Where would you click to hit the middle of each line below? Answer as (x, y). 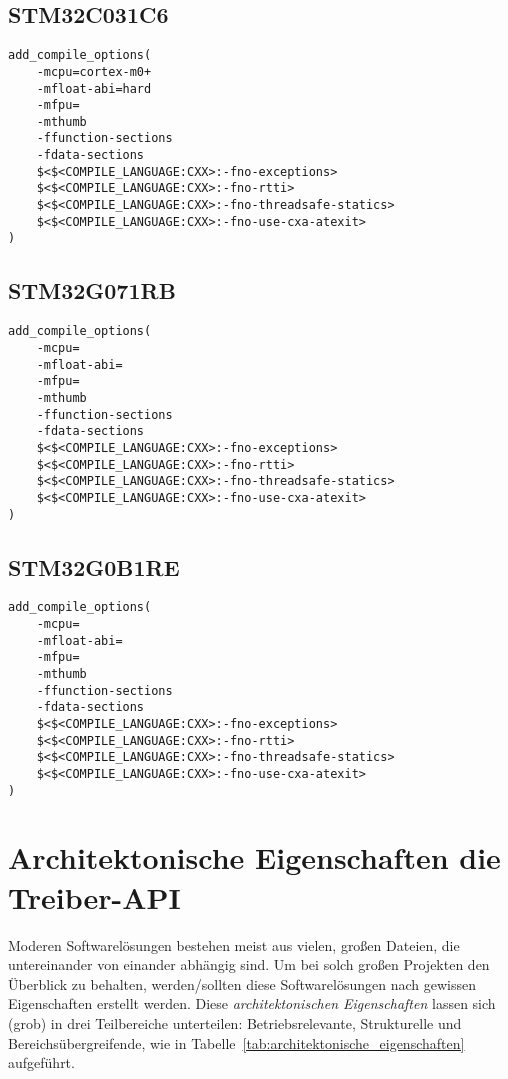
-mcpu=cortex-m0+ (94, 71)
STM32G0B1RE (94, 566)
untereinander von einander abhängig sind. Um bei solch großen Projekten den (249, 964)
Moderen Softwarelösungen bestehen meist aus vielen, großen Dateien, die (234, 944)
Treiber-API (94, 896)
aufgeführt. (41, 1062)
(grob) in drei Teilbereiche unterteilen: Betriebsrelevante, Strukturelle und (235, 1022)
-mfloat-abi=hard (94, 88)
